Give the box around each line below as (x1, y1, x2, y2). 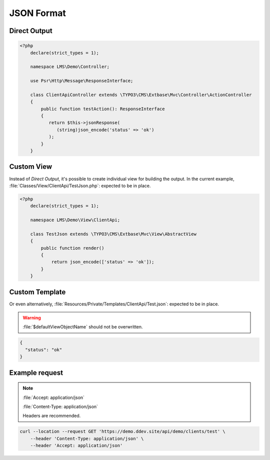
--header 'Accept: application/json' (30, 443, 123, 448)
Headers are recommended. (22, 413, 81, 419)
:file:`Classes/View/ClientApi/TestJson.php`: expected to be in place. (9, 183, 151, 189)
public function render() (40, 245, 104, 251)
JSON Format (9, 8, 66, 19)
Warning (22, 315, 41, 321)
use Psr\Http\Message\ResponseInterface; (30, 78, 133, 84)
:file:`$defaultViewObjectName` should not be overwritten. (22, 324, 143, 330)
